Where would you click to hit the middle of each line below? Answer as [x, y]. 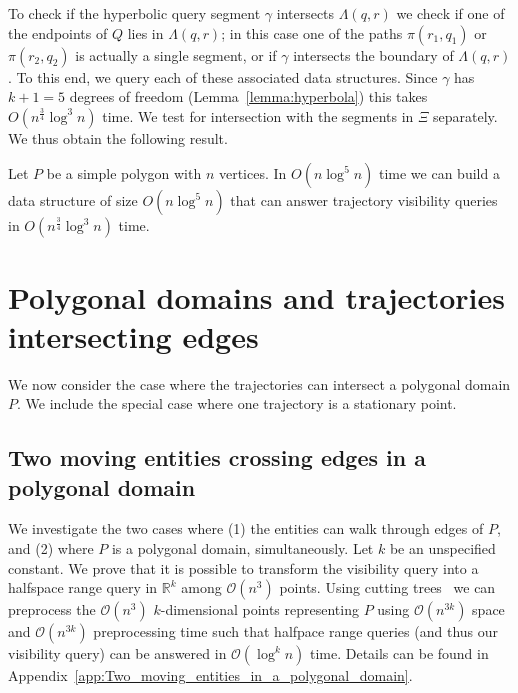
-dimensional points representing [259, 609]
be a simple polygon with [124, 173]
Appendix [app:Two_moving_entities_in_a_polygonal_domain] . [210, 675]
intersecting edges [133, 335]
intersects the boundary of [373, 54]
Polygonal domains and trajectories [256, 296]
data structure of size [73, 200]
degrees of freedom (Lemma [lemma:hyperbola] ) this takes [248, 96]
